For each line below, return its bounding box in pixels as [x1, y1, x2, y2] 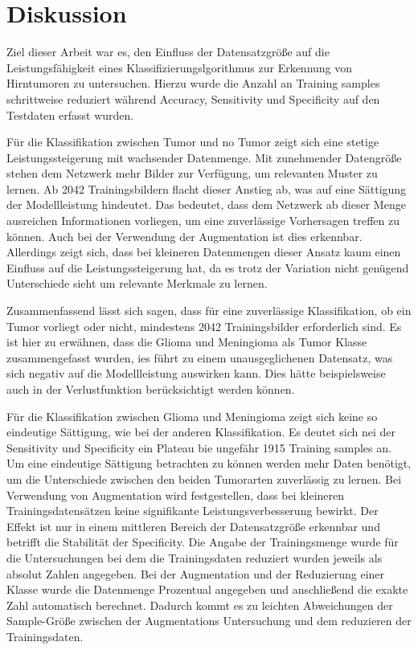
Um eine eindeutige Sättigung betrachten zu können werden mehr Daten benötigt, [6, 455, 412, 472]
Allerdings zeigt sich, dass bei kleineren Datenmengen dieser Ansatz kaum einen [6, 243, 401, 260]
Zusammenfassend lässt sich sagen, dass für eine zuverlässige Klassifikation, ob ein [6, 302, 412, 319]
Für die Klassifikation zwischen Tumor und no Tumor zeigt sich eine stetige [6, 133, 379, 150]
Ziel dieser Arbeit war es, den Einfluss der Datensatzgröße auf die [6, 43, 330, 60]
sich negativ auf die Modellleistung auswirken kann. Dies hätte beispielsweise [6, 365, 386, 382]
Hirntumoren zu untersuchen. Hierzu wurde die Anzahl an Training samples [6, 75, 380, 92]
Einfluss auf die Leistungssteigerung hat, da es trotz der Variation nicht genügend [6, 259, 409, 276]
